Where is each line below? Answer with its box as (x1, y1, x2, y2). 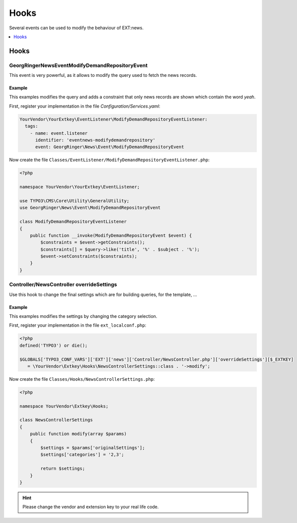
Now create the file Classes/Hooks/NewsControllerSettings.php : (9, 376, 155, 382)
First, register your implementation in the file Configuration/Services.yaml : (9, 103, 160, 109)
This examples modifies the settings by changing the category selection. (9, 313, 157, 319)
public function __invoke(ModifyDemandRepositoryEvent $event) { (30, 232, 192, 238)
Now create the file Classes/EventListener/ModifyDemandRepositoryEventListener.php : (9, 157, 210, 163)
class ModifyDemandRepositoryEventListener (19, 219, 127, 225)
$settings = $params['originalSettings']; (40, 445, 146, 451)
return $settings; (40, 466, 85, 471)
